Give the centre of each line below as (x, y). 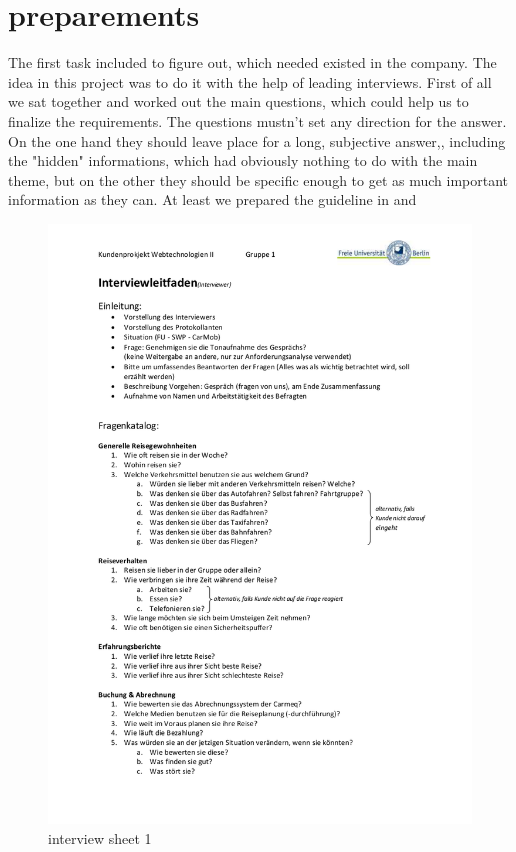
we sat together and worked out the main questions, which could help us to (238, 101)
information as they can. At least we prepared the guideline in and (212, 199)
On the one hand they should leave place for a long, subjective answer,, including (257, 140)
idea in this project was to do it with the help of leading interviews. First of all (250, 81)
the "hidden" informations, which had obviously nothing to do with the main (243, 160)
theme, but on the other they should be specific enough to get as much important (258, 179)
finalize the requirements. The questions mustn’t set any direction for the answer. (257, 120)
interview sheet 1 (100, 837)
